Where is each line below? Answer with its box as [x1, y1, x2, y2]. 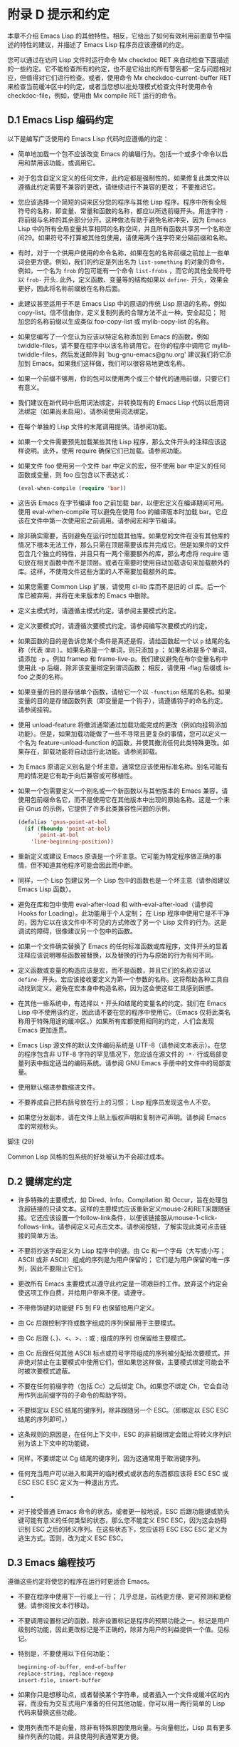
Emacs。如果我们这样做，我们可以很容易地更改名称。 [31, 359, 189, 367]
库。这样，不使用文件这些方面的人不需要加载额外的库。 [17, 567, 180, 575]
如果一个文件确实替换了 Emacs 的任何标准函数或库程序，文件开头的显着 [17, 942, 228, 951]
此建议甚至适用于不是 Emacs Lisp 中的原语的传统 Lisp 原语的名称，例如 [17, 299, 226, 307]
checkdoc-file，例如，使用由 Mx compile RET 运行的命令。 [7, 91, 181, 100]
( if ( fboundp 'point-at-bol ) [24, 825, 111, 832]
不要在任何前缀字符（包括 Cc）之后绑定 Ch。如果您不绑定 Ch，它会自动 [17, 1381, 229, 1390]
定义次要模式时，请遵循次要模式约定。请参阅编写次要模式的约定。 [17, 621, 211, 630]
